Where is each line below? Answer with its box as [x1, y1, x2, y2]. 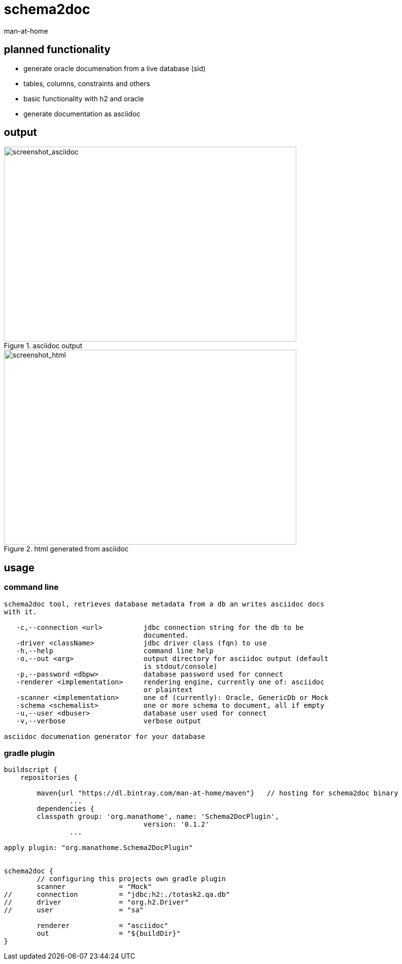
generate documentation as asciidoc [23, 109, 141, 118]
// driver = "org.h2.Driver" [4, 898, 189, 907]
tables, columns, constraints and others [23, 79, 150, 88]
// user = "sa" [4, 906, 144, 914]
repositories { [20, 774, 78, 782]
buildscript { [4, 766, 57, 774]
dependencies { [37, 805, 95, 813]
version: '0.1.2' [143, 820, 210, 829]
